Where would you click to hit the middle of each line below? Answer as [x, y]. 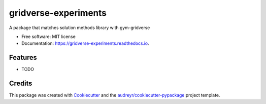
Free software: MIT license [49, 36]
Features [23, 57]
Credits [21, 84]
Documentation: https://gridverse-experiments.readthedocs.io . [85, 43]
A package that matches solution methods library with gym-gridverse [80, 28]
